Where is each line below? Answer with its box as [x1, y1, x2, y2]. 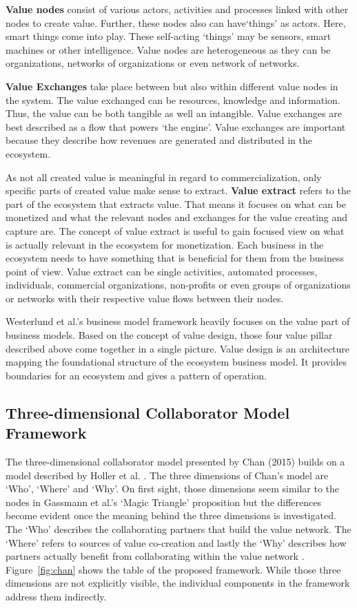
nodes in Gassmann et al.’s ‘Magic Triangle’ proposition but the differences [6, 494, 322, 509]
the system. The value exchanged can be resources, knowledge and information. [6, 92, 340, 107]
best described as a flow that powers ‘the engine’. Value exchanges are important [6, 119, 346, 134]
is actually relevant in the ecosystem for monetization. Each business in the [6, 237, 324, 251]
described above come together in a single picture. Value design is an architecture [6, 341, 350, 355]
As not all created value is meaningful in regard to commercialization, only [6, 169, 322, 184]
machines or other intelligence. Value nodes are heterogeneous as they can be [6, 42, 331, 56]
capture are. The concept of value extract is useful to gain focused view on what [6, 223, 345, 238]
